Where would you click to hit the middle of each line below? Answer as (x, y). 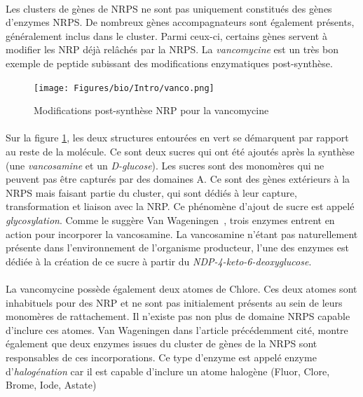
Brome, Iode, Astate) (51, 385)
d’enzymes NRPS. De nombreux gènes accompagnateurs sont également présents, (180, 22)
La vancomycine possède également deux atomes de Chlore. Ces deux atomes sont (181, 288)
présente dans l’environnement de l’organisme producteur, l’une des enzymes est (177, 248)
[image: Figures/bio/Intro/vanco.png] (124, 88)
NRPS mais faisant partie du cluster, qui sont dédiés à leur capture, (151, 192)
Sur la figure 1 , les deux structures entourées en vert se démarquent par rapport (177, 138)
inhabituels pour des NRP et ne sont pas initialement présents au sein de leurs (174, 302)
